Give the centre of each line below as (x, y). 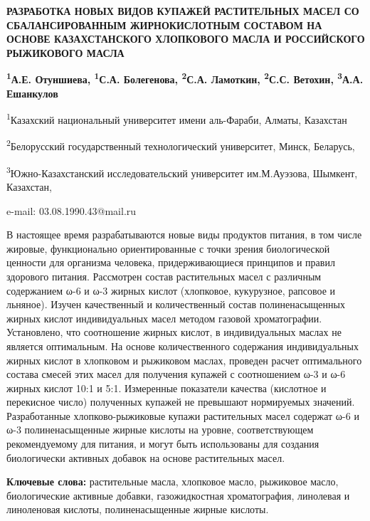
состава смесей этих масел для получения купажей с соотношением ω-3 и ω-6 (176, 374)
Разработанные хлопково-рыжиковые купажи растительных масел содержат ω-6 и (183, 415)
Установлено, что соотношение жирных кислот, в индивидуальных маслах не (174, 332)
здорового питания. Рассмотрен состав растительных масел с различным (164, 276)
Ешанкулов (32, 93)
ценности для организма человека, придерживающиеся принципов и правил (171, 262)
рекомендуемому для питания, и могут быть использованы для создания (163, 444)
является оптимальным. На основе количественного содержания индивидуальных (183, 346)
